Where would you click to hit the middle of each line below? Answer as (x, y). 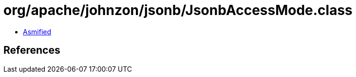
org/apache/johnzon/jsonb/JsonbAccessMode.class (178, 10)
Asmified (37, 31)
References (32, 50)
